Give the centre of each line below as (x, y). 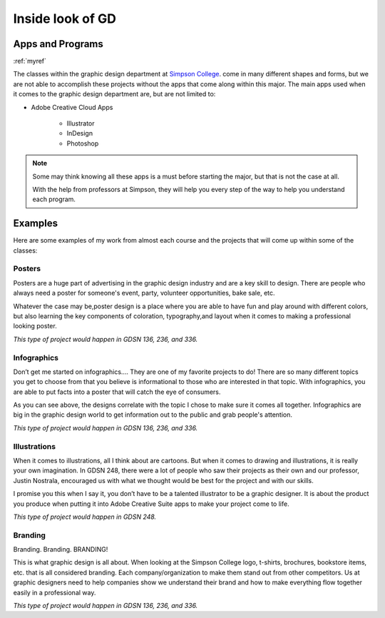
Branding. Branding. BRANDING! (61, 549)
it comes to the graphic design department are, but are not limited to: (114, 94)
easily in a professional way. (55, 592)
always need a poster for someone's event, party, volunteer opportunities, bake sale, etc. (144, 293)
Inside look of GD (65, 19)
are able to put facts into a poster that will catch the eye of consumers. (117, 392)
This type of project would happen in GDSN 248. (85, 517)
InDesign (79, 133)
